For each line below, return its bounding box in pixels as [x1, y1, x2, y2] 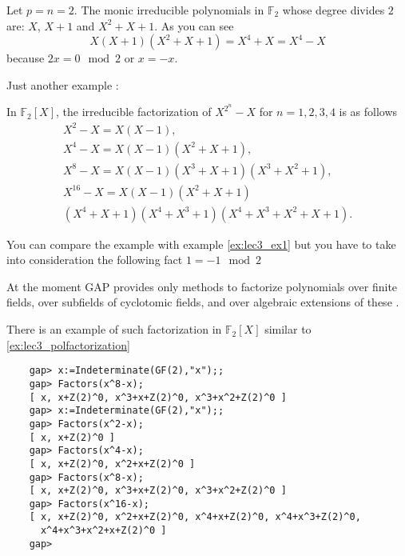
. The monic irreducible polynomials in [73, 2, 264, 18]
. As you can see [154, 17, 234, 34]
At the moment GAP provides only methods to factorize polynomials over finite [6, 278, 398, 294]
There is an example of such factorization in [6, 321, 222, 338]
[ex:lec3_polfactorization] [6, 336, 130, 353]
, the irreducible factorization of [56, 103, 212, 120]
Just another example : [6, 76, 119, 93]
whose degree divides [282, 2, 385, 18]
